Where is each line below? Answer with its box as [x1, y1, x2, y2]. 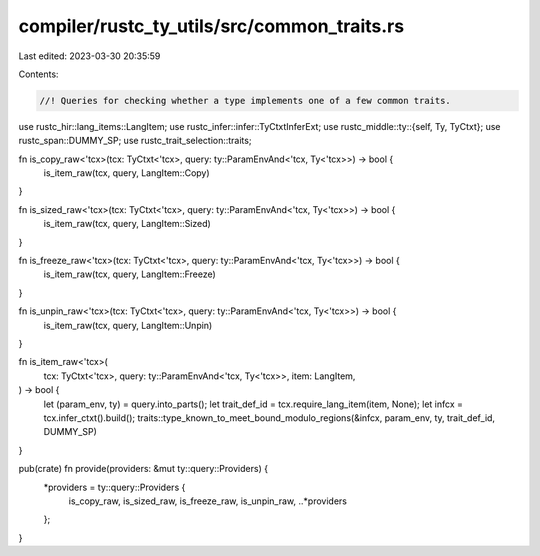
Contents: [18, 68, 59, 80]
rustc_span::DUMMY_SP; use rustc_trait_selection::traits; [18, 135, 252, 147]
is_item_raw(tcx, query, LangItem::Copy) [43, 167, 210, 179]
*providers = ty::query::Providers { [43, 481, 186, 493]
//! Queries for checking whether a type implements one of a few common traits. [39, 95, 452, 106]
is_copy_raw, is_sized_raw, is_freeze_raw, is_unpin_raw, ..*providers [68, 495, 347, 507]
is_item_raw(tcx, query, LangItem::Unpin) [43, 319, 213, 331]
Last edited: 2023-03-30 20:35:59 [18, 50, 161, 62]
